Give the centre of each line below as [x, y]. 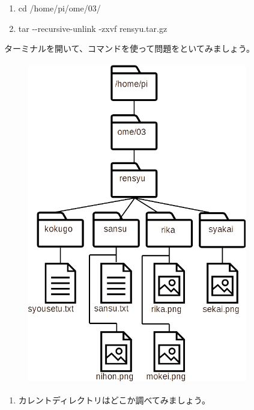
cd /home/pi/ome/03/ [59, 8]
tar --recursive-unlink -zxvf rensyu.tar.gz [93, 28]
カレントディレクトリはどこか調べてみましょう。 [114, 399]
